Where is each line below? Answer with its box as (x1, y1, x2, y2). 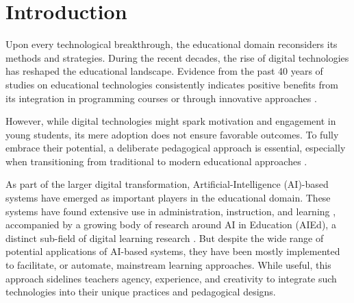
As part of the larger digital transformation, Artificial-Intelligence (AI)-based (5, 177, 329, 191)
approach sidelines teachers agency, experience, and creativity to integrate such (5, 271, 337, 285)
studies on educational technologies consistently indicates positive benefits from (5, 77, 338, 91)
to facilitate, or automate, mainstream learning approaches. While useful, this (5, 258, 331, 272)
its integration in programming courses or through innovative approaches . (5, 90, 317, 105)
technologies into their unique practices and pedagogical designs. (5, 284, 276, 299)
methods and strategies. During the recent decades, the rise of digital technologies (5, 50, 349, 64)
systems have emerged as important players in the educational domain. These (5, 191, 331, 205)
